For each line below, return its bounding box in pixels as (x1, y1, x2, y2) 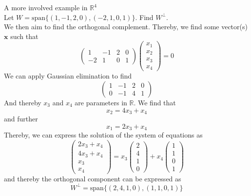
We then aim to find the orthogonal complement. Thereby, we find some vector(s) (4, 21, 248, 32)
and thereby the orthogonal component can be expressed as (4, 173, 181, 183)
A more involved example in (4, 2, 88, 12)
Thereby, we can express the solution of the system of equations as (4, 130, 203, 140)
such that (10, 31, 39, 41)
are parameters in (75, 97, 127, 107)
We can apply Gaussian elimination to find (4, 71, 132, 81)
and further (4, 114, 38, 124)
